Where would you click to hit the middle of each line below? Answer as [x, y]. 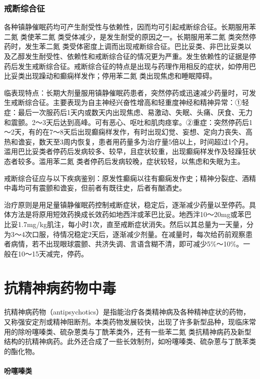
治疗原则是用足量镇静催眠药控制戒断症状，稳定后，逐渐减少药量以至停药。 [126, 204]
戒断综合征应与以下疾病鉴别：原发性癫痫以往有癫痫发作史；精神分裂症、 [123, 178]
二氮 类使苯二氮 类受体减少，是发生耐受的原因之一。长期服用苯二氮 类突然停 [130, 36]
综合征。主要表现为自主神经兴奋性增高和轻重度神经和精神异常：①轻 [137, 102]
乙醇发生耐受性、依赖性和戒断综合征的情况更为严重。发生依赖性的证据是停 [133, 56]
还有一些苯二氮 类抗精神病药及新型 [194, 331]
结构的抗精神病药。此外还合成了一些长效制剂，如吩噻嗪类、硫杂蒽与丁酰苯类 [130, 341]
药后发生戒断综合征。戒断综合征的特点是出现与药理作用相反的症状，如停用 [126, 66]
